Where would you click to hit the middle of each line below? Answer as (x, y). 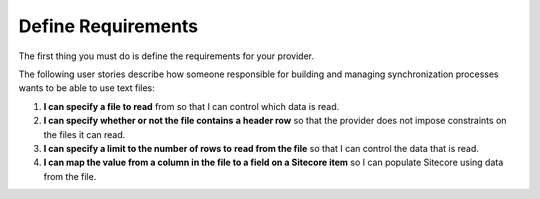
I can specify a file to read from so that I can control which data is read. (191, 106)
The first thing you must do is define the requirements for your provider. (166, 56)
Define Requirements (108, 26)
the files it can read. (84, 134)
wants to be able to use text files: (86, 88)
